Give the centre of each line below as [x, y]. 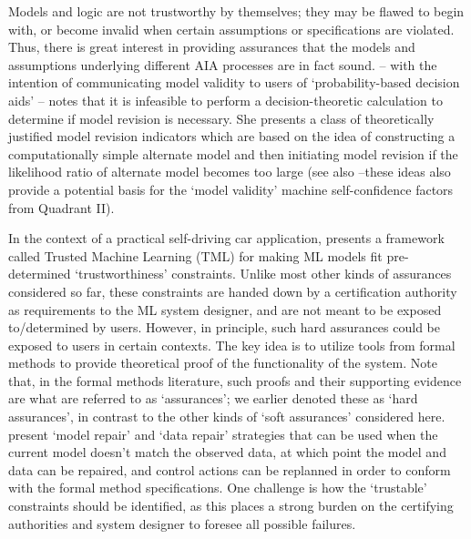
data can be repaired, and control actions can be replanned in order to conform [230, 469]
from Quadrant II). [61, 207]
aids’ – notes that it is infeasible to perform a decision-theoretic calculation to [225, 100]
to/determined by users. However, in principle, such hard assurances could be [224, 327]
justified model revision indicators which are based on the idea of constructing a [232, 136]
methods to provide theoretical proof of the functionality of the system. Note [223, 363]
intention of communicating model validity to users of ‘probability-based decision [234, 82]
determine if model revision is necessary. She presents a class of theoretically [221, 118]
